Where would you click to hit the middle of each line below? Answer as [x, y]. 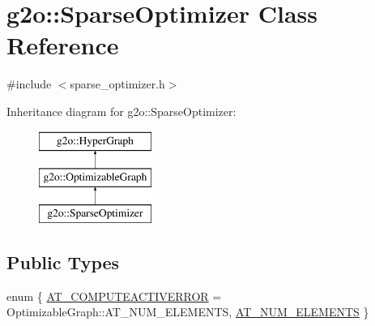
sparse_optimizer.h [117, 84]
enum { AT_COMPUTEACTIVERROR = [114, 296]
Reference [63, 45]
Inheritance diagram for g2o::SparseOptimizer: [121, 111]
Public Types [63, 262]
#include [29, 84]
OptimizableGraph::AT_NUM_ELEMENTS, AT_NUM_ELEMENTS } [188, 312]
